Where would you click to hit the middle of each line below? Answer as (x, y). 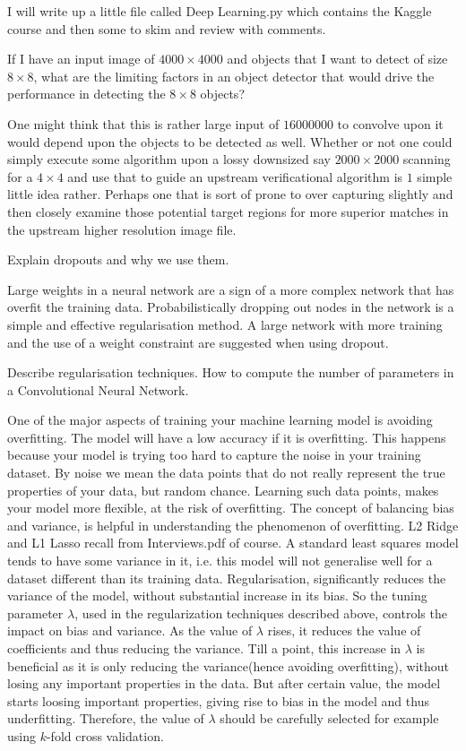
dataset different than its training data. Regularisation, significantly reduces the (227, 578)
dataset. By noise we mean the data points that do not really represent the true (226, 473)
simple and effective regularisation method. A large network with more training (225, 324)
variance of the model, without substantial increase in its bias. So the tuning (217, 596)
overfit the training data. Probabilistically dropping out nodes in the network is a (231, 307)
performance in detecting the (86, 94)
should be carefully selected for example (329, 718)
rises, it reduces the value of (344, 630)
